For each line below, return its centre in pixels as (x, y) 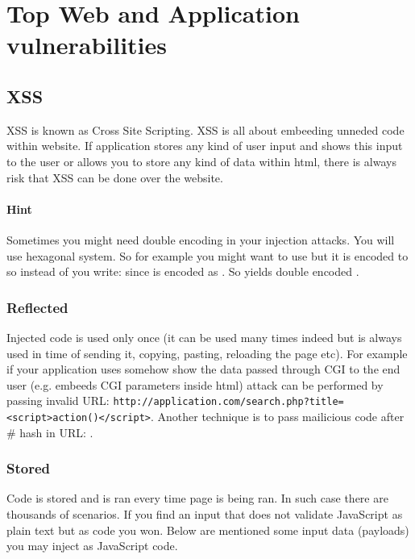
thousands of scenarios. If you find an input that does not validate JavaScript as (205, 514)
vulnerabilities (87, 45)
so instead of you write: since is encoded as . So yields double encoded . (183, 271)
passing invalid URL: (58, 400)
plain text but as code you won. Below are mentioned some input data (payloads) (208, 530)
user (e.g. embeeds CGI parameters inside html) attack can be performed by (195, 384)
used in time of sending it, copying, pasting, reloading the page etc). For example (207, 353)
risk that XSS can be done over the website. (115, 177)
